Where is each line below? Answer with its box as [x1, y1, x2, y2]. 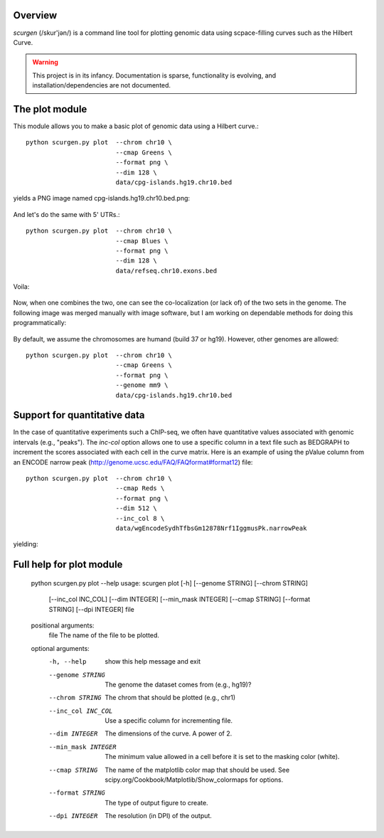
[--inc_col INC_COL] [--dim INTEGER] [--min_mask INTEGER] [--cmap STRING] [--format [48, 595, 311, 604]
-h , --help [48, 658, 87, 666]
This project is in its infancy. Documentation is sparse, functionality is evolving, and [32, 71, 277, 80]
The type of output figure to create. [105, 798, 209, 807]
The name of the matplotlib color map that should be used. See [105, 765, 290, 774]
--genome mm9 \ [115, 381, 169, 389]
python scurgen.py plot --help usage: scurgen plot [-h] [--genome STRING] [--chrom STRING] [31, 578, 309, 587]
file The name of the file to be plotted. [48, 631, 160, 640]
